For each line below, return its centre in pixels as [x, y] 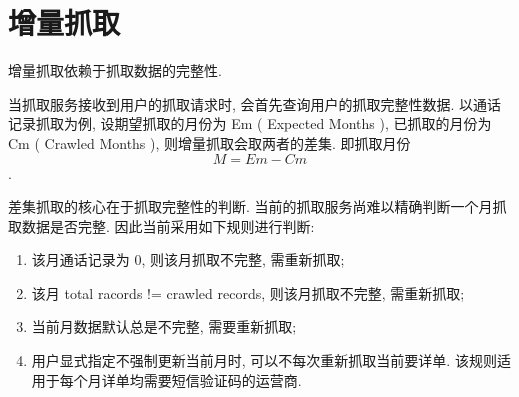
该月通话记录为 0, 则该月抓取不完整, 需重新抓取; [188, 259]
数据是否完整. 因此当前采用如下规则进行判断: [168, 225]
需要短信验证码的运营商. [222, 379]
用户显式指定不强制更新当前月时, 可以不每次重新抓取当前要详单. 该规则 [264, 360]
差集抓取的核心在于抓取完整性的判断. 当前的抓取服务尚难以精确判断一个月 [250, 206]
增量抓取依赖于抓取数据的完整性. [115, 70]
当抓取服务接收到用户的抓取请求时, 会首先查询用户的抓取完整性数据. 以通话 [255, 103]
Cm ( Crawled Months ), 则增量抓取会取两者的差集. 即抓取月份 [209, 142]
